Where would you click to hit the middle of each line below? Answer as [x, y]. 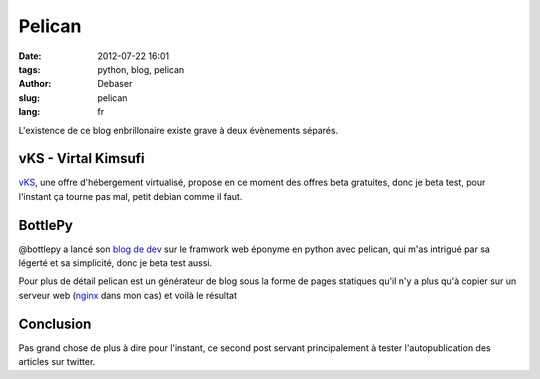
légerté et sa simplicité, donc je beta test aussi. [115, 263]
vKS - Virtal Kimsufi [81, 158]
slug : [29, 97]
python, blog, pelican [141, 69]
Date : [30, 56]
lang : [29, 112]
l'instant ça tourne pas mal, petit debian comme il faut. [130, 196]
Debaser [115, 84]
